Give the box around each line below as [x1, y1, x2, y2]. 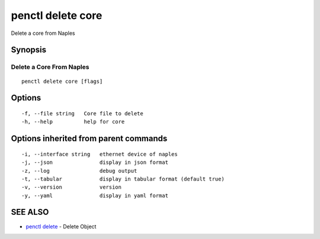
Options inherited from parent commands [11, 134, 168, 144]
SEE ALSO [11, 207, 49, 217]
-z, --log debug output [21, 167, 137, 174]
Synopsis [11, 45, 47, 55]
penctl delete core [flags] [21, 77, 103, 85]
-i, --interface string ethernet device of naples [21, 151, 178, 157]
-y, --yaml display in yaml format [21, 192, 169, 199]
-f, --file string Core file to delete [21, 110, 143, 117]
